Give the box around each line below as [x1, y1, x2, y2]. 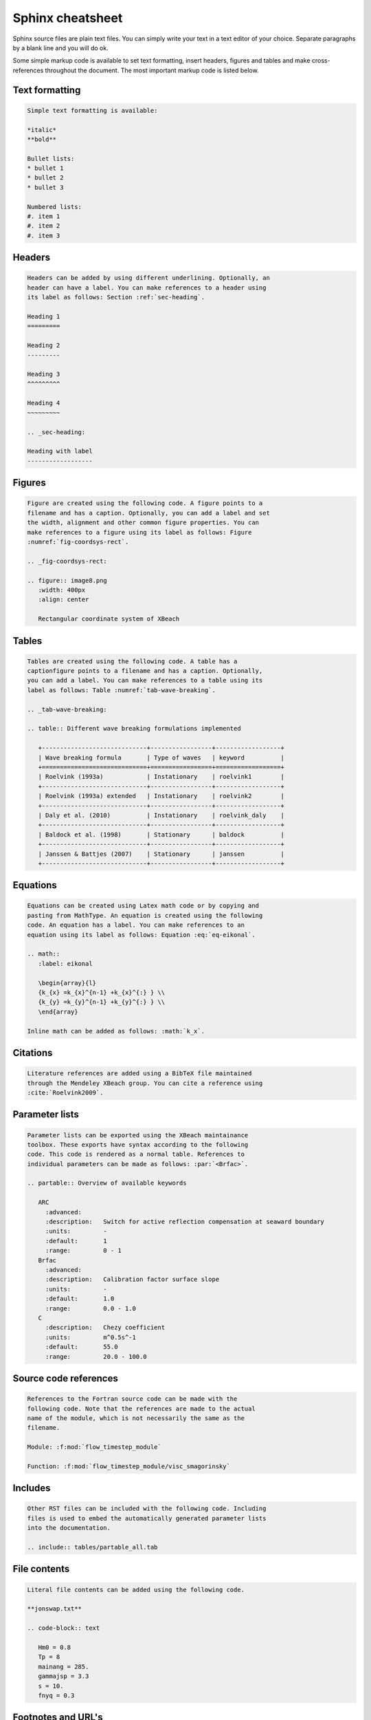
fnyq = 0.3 [38, 1691, 75, 1699]
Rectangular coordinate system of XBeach [38, 615, 180, 623]
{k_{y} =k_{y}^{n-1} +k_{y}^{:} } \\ [38, 998, 165, 1006]
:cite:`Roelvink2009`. [27, 1088, 104, 1097]
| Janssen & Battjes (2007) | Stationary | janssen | [38, 850, 285, 858]
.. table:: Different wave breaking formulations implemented [27, 724, 241, 733]
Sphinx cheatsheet [12, 10, 123, 25]
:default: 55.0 [45, 1343, 118, 1351]
